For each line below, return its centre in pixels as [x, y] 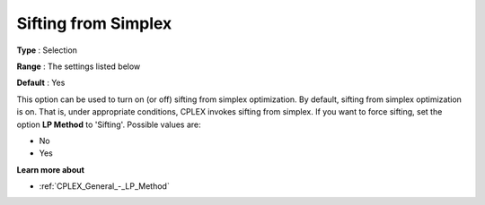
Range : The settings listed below [79, 66]
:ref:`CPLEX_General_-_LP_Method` [104, 186]
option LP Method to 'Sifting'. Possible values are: [109, 124]
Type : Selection [47, 50]
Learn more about [51, 169]
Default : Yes [41, 83]
